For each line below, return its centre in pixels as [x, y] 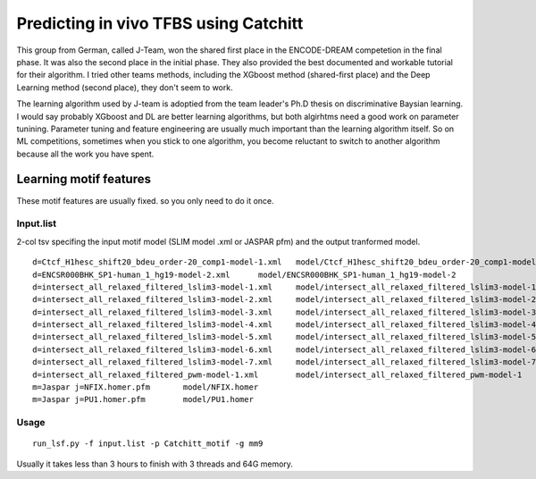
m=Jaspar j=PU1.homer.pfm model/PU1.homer [143, 399]
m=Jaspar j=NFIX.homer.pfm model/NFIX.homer [146, 387]
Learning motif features [84, 179]
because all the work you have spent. [85, 154]
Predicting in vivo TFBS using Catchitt [160, 23]
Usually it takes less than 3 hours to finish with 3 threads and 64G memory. [155, 464]
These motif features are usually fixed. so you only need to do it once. [145, 200]
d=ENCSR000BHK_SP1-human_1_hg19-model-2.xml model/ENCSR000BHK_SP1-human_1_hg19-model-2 [244, 274]
